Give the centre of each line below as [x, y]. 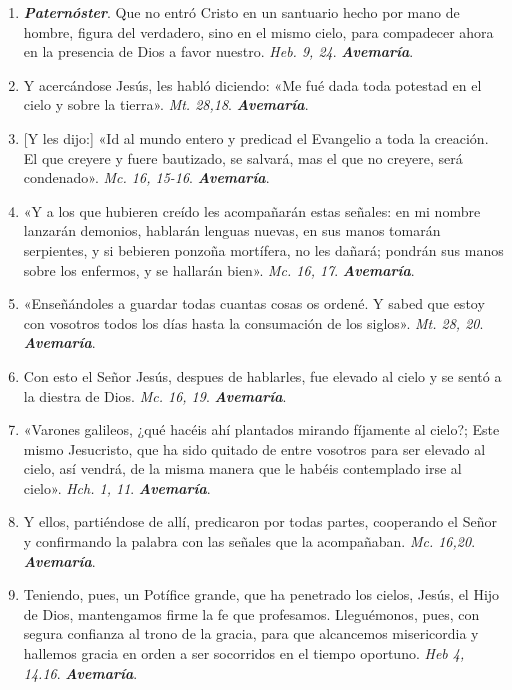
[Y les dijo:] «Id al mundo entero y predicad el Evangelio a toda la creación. [256, 137]
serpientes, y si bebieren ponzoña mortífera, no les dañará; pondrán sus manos [263, 249]
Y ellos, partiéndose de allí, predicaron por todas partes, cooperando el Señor [260, 521]
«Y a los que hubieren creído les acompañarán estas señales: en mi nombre [252, 210]
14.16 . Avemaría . [80, 672]
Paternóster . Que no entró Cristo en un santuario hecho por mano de [241, 12]
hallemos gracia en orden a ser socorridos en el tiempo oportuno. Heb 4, [244, 653]
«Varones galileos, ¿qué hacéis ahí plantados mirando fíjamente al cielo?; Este [261, 429]
